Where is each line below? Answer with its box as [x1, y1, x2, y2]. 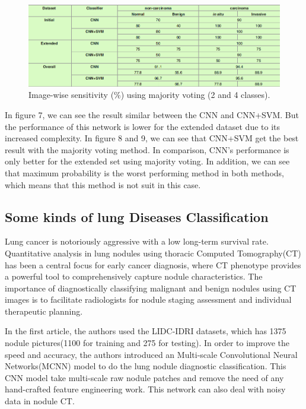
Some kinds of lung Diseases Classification [5, 207, 269, 226]
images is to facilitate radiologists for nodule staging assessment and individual [5, 293, 292, 306]
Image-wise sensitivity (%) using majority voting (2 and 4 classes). [28, 88, 270, 101]
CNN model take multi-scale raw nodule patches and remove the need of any [5, 371, 284, 383]
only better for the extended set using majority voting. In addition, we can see [5, 155, 290, 167]
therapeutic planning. [5, 305, 83, 317]
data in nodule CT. [5, 395, 75, 407]
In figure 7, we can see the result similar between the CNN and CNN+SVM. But [5, 108, 299, 121]
